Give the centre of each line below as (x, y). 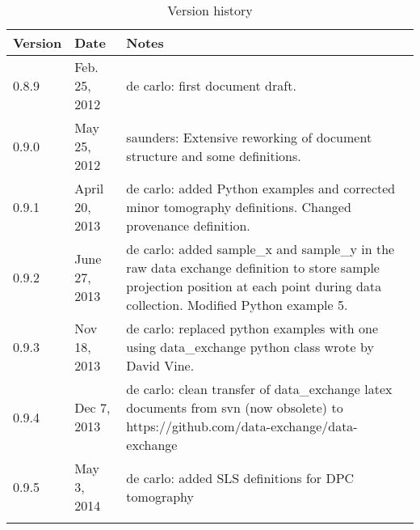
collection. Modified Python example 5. (237, 305)
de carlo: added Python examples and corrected (261, 188)
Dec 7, (92, 407)
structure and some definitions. (214, 155)
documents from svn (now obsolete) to (235, 407)
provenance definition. (188, 225)
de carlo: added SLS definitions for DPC (240, 477)
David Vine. (160, 365)
